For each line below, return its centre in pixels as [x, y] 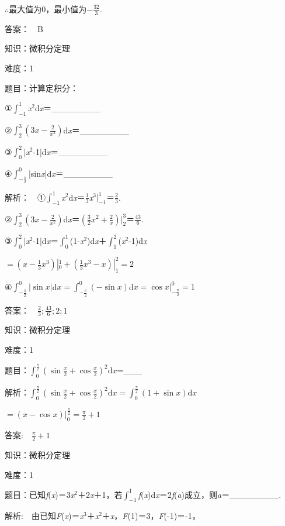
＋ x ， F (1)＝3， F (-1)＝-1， [151, 516]
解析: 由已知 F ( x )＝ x [44, 516]
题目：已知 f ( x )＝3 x [40, 494]
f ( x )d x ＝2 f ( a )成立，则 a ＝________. [210, 494]
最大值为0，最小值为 [48, 9]
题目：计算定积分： [41, 87]
